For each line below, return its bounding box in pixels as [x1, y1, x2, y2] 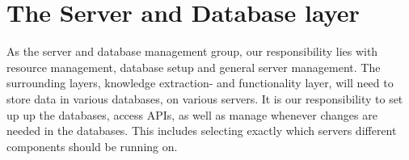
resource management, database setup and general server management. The [6, 58, 381, 75]
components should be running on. [6, 137, 178, 154]
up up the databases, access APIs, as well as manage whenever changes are [6, 106, 377, 123]
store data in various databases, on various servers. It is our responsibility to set [6, 90, 403, 107]
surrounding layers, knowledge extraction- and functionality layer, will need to [6, 74, 394, 91]
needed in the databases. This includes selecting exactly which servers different [6, 122, 397, 139]
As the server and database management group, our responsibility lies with [6, 43, 378, 60]
